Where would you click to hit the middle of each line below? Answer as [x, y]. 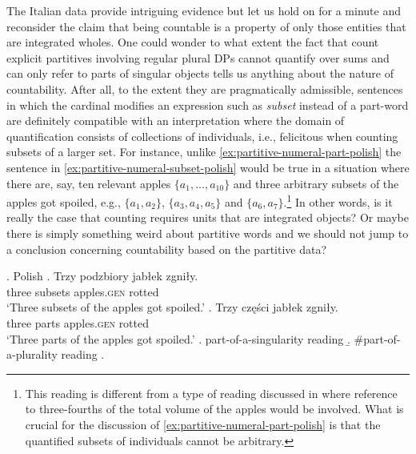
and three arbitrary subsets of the [316, 183]
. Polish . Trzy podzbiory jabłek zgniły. [102, 276]
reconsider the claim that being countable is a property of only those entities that [206, 26]
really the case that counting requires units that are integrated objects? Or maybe [208, 217]
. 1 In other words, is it [338, 201]
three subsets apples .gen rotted [83, 291]
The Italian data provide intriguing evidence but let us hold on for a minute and [204, 10]
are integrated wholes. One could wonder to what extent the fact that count [193, 42]
